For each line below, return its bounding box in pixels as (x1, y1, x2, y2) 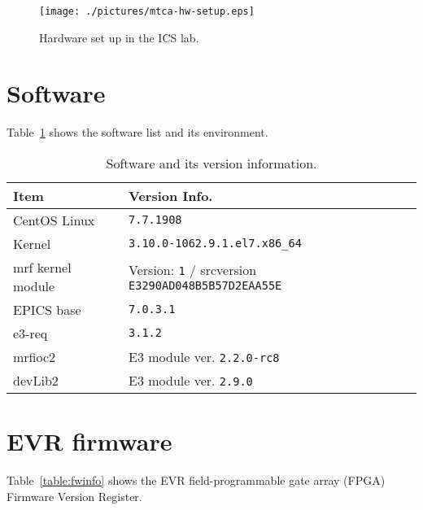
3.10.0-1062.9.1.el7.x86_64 (129, 237, 302, 251)
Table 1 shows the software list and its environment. (7, 124, 268, 141)
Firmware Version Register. (7, 487, 142, 504)
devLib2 (13, 370, 59, 390)
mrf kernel (13, 257, 72, 277)
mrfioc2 (13, 347, 56, 366)
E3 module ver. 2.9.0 (129, 370, 253, 390)
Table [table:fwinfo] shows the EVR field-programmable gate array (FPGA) (7, 472, 386, 489)
